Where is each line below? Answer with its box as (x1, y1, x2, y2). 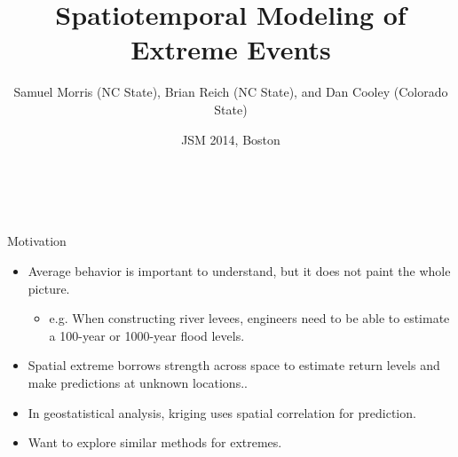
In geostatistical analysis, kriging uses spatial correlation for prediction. (28, 403, 416, 422)
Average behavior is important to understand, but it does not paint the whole (28, 261, 451, 280)
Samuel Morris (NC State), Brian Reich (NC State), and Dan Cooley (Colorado (13, 83, 448, 101)
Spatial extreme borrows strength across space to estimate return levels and (28, 356, 440, 374)
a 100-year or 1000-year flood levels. (49, 326, 245, 344)
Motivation (7, 232, 67, 250)
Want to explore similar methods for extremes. (28, 433, 282, 452)
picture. (28, 279, 70, 297)
